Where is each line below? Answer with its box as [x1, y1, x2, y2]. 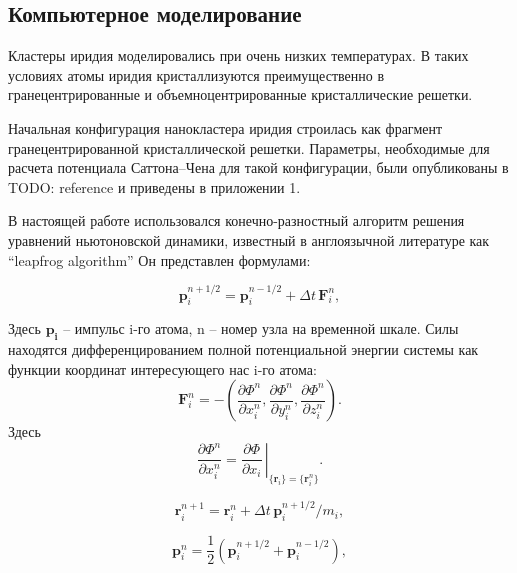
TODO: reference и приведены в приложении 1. [8, 176, 301, 197]
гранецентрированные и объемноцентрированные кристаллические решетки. [8, 84, 473, 105]
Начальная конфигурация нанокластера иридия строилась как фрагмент [8, 117, 443, 138]
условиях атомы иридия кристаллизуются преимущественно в [8, 64, 384, 85]
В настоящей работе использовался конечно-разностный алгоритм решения [8, 210, 465, 231]
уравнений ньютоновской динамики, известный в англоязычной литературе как [8, 229, 490, 250]
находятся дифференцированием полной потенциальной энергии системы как [8, 339, 479, 360]
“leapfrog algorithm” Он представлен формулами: [8, 249, 311, 270]
